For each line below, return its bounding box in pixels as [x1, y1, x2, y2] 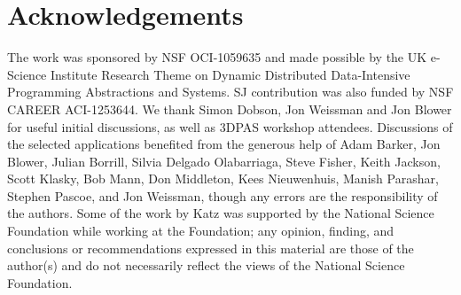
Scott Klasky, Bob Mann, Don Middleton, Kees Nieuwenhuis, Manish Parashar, [7, 169, 439, 188]
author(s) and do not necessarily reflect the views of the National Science [7, 256, 405, 275]
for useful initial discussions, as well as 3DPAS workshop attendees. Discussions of [7, 117, 453, 136]
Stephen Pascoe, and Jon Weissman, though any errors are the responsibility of [7, 186, 438, 205]
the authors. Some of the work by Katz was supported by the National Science [7, 204, 434, 222]
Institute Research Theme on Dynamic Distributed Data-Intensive [50, 65, 410, 83]
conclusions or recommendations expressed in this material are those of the [7, 238, 414, 257]
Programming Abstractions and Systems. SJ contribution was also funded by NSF [7, 82, 454, 101]
